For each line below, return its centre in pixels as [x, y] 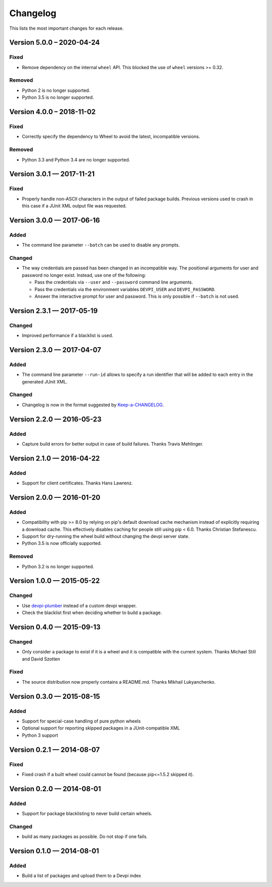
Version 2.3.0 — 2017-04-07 [55, 350]
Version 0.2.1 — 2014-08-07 [55, 750]
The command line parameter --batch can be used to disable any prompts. [101, 245]
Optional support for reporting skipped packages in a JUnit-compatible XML [101, 728]
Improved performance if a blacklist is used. [67, 336]
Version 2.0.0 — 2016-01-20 [55, 497]
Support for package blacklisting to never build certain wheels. [87, 814]
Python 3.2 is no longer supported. [58, 566]
